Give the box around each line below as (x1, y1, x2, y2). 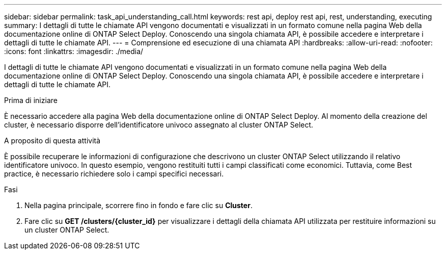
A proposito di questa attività (4, 136, 101, 145)
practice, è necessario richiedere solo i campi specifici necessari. (4, 169, 224, 178)
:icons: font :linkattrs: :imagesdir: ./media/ (4, 47, 144, 56)
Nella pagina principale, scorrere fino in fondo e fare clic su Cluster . (24, 201, 253, 210)
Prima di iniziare (4, 96, 58, 105)
